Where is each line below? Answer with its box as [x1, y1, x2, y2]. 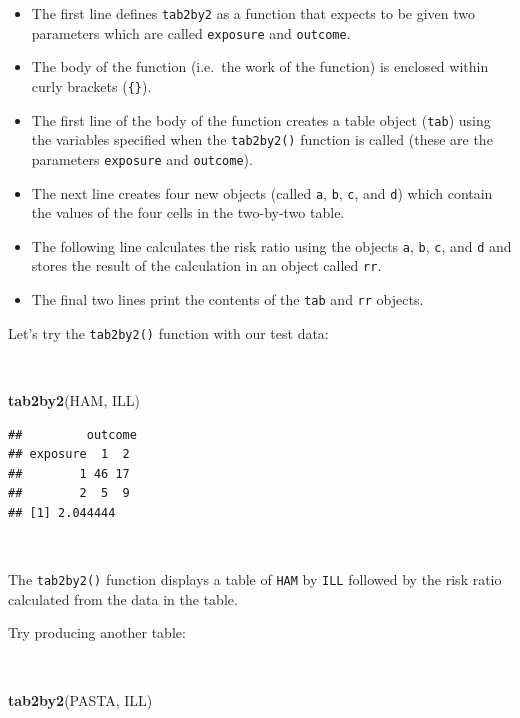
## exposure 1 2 [8, 447, 130, 462]
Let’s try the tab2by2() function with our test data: [8, 322, 329, 343]
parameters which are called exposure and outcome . [31, 22, 351, 43]
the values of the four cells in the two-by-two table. [31, 202, 345, 223]
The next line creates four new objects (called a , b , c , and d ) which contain [31, 182, 493, 203]
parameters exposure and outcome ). [31, 148, 253, 169]
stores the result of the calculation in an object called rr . [31, 255, 382, 276]
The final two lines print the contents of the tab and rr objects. [31, 289, 424, 310]
